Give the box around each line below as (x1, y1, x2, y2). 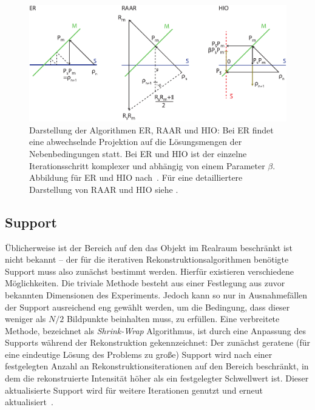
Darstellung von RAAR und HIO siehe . (29, 183, 178, 195)
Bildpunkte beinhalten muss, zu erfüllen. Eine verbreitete (66, 312, 280, 325)
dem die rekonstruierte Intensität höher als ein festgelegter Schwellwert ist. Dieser (5, 372, 309, 385)
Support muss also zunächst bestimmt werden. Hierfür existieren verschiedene (5, 264, 294, 277)
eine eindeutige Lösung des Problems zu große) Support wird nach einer (5, 348, 273, 360)
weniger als (5, 312, 46, 325)
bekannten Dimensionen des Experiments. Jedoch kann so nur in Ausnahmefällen (5, 288, 308, 301)
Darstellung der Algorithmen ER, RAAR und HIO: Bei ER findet (29, 123, 274, 136)
